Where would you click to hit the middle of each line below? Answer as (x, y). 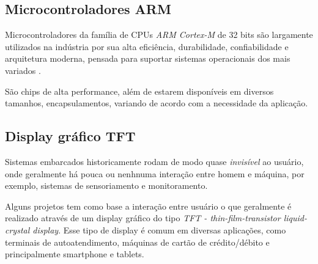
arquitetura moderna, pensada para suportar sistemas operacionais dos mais (148, 58)
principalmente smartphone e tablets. (75, 254)
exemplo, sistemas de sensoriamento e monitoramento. (106, 185)
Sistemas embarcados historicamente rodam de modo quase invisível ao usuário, (154, 161)
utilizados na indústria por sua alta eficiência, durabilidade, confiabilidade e (147, 46)
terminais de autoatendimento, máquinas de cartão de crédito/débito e (137, 242)
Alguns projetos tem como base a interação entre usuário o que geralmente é (148, 206)
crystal (17, 229)
